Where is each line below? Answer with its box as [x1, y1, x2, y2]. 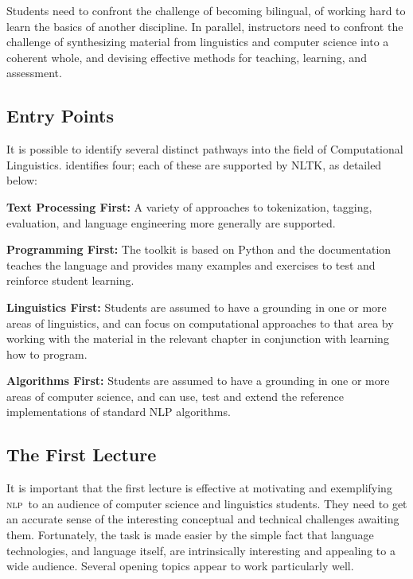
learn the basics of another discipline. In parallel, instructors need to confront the [6, 17, 403, 34]
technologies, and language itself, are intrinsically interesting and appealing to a [6, 542, 395, 558]
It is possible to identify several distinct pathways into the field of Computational [6, 141, 403, 157]
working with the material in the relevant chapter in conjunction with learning [6, 330, 389, 347]
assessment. [6, 64, 62, 81]
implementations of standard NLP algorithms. [6, 403, 231, 420]
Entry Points [6, 103, 115, 128]
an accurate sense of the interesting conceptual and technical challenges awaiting [6, 511, 399, 527]
